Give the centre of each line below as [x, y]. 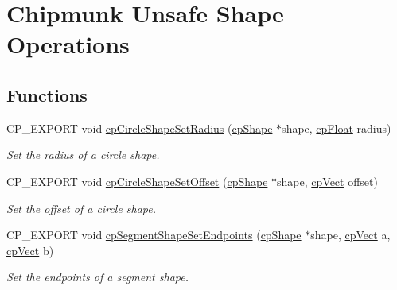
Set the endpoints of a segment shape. [97, 277]
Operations [68, 44]
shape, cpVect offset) [327, 181]
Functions [47, 94]
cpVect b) [30, 250]
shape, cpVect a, [350, 235]
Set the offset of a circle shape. [82, 208]
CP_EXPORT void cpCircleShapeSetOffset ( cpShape [137, 181]
